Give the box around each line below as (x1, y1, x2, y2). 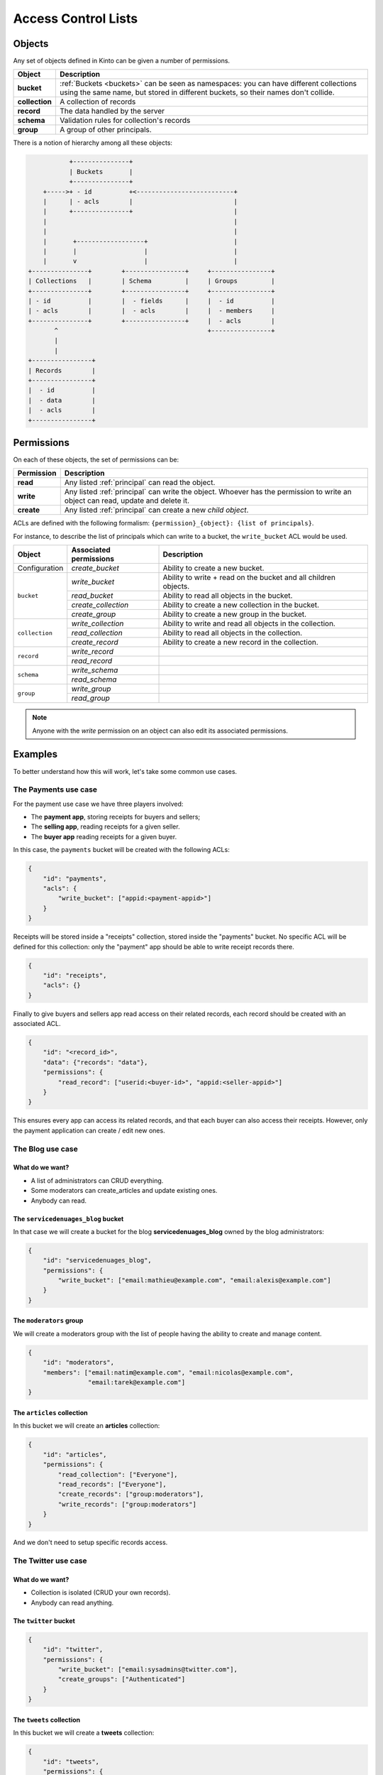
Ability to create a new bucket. (162, 563, 265, 573)
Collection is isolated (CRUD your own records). (30, 1588, 171, 1597)
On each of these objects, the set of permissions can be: (13, 455, 179, 464)
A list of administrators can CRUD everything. (30, 1176, 164, 1185)
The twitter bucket (13, 1616, 76, 1625)
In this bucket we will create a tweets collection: (13, 1729, 155, 1737)
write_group (71, 684, 111, 694)
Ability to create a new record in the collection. (162, 638, 318, 648)
